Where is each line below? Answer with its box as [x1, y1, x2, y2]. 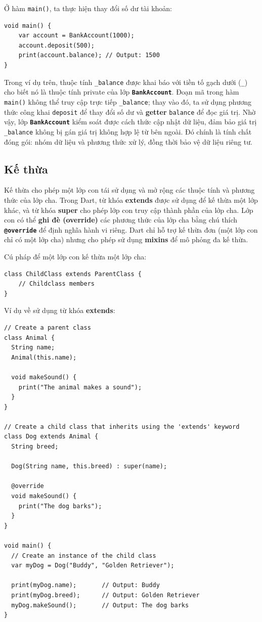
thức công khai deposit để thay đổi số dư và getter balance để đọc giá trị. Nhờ [4, 106, 256, 117]
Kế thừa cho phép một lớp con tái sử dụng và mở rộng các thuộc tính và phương [4, 185, 255, 195]
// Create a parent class [4, 324, 91, 331]
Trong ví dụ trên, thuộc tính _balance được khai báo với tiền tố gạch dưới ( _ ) [4, 76, 248, 87]
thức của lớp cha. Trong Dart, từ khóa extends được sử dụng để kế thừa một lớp [4, 194, 258, 205]
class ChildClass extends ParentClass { [4, 270, 142, 278]
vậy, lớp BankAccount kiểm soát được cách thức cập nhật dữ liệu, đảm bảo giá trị [4, 116, 257, 127]
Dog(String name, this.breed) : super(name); [11, 463, 167, 470]
